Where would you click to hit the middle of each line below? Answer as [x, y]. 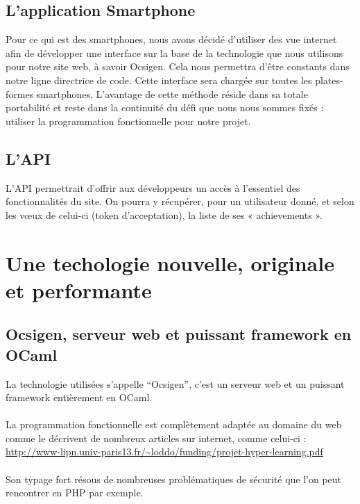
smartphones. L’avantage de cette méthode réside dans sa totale [172, 94]
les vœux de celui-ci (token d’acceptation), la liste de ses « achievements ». [164, 214]
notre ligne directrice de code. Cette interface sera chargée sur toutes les [159, 80]
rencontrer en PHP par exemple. [75, 493]
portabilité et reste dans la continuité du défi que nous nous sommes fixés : [165, 107]
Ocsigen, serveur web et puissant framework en [179, 334]
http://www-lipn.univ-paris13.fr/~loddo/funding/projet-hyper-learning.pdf [164, 452]
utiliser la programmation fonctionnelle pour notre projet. [128, 121]
